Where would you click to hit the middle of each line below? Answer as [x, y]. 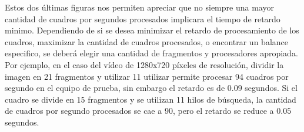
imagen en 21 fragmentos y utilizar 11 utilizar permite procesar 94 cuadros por [147, 76]
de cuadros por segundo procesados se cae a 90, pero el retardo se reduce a [139, 111]
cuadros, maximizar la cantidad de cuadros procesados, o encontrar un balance [146, 41]
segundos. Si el [271, 88]
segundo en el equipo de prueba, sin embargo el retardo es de [115, 88]
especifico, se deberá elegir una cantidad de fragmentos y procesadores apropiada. [151, 53]
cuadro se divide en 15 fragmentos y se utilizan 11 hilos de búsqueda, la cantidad [151, 99]
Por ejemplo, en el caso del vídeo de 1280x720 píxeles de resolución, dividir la [144, 64]
